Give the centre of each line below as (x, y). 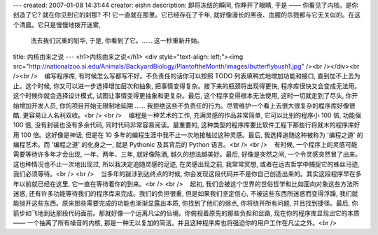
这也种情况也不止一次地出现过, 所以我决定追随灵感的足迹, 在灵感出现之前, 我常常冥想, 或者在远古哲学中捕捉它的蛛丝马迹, (186, 164)
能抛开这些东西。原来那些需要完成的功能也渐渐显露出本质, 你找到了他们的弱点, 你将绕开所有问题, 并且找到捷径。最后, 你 (185, 204)
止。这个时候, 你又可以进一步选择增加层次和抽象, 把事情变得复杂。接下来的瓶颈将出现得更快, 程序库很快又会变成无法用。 (187, 86)
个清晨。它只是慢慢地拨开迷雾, (57, 24)
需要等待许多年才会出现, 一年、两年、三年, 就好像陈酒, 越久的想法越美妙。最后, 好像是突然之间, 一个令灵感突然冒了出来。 (187, 155)
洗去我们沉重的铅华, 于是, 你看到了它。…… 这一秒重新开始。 (117, 41)
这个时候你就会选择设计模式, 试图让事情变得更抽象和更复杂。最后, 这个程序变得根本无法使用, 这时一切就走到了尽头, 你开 (185, 96)
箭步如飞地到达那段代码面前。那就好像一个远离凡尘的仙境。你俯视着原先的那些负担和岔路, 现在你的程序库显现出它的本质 (186, 213)
